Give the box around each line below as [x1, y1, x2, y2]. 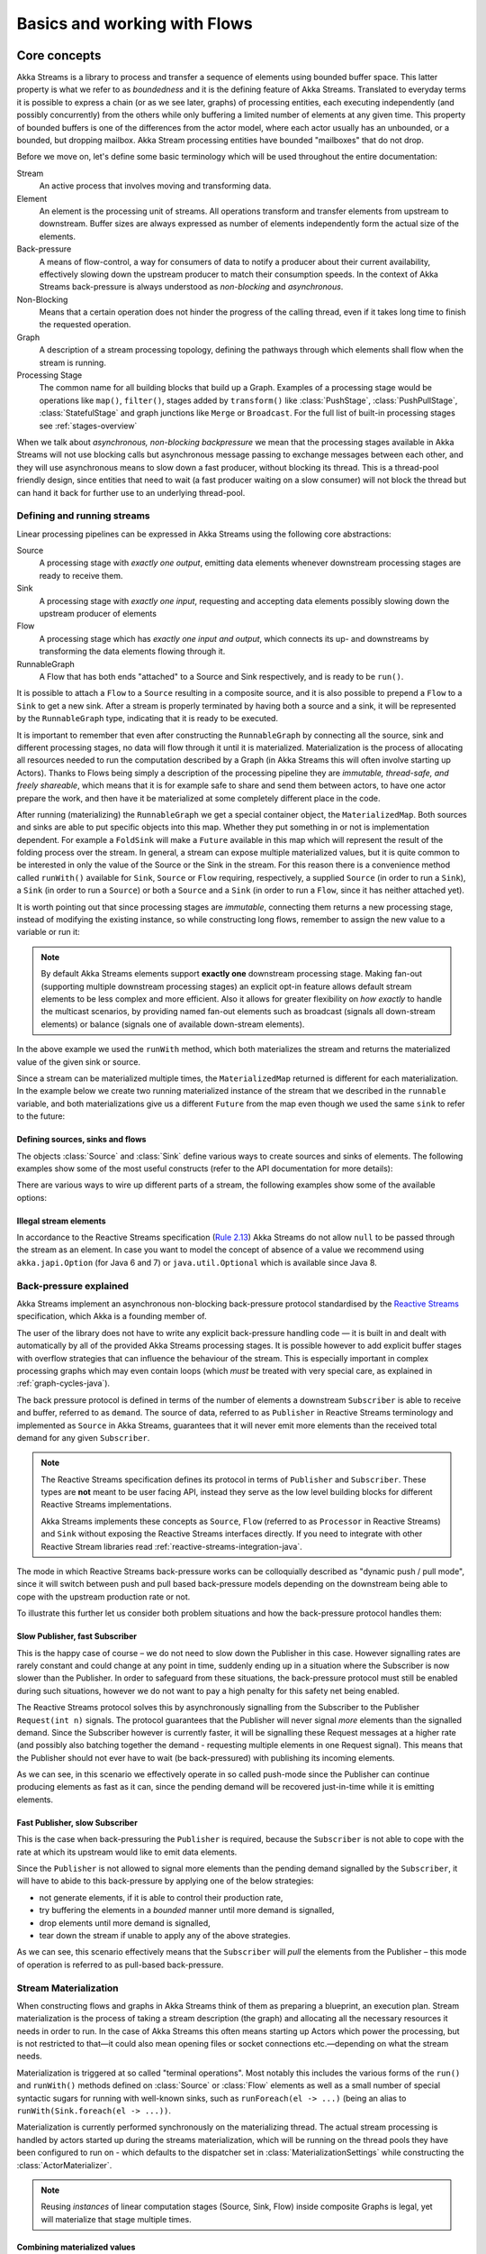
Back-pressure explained [16, 1279, 130, 1292]
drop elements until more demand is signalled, [39, 1917, 211, 1929]
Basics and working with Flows [16, 14, 253, 33]
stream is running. [39, 357, 107, 368]
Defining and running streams [16, 509, 150, 522]
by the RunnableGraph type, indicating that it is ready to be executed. [16, 713, 279, 724]
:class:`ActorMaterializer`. [16, 2159, 112, 2170]
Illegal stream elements [16, 1215, 107, 1226]
